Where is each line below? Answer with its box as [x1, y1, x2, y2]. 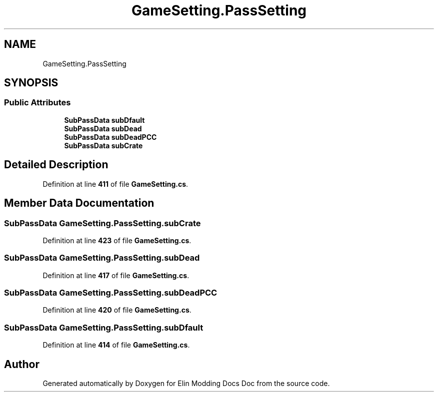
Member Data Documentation [4, 197, 154, 210]
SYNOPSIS [4, 76, 58, 89]
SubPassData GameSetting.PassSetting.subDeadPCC [4, 288, 217, 298]
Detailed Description [4, 158, 108, 171]
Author [4, 358, 39, 371]
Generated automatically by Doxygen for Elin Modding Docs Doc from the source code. [42, 379, 330, 388]
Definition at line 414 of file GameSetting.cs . [42, 341, 190, 350]
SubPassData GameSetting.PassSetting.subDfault [4, 322, 203, 333]
